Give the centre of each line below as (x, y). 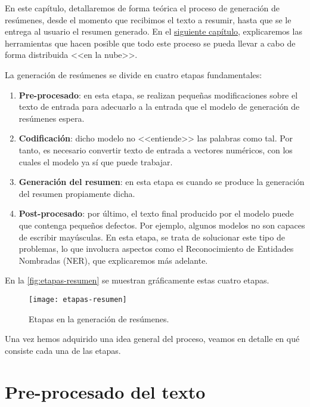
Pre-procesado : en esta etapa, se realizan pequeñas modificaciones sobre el (158, 95)
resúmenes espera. (52, 118)
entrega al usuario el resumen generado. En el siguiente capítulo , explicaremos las (154, 31)
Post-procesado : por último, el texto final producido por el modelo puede (156, 213)
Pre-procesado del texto (105, 391)
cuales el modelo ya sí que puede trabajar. (96, 161)
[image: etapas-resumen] (78, 299)
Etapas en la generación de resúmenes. (99, 318)
